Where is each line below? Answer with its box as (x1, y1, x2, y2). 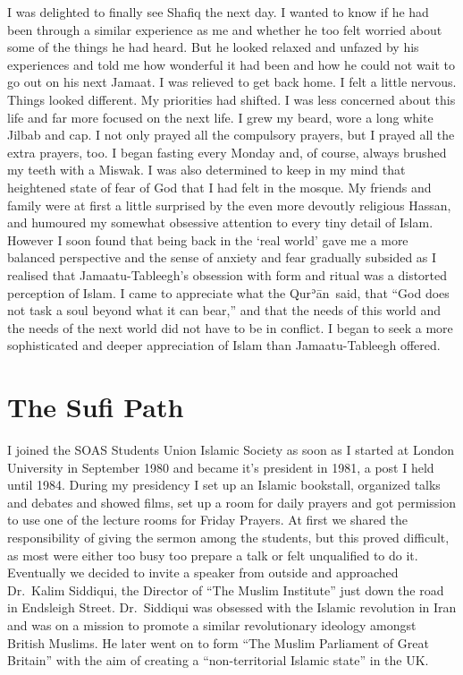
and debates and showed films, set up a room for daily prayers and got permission (7, 492, 457, 511)
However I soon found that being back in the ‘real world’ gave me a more (7, 230, 408, 249)
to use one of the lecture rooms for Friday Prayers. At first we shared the (7, 510, 408, 529)
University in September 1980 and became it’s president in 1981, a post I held (7, 457, 434, 476)
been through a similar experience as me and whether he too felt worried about (7, 20, 442, 38)
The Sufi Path (7, 389, 184, 425)
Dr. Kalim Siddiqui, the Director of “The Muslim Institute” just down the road (7, 580, 444, 599)
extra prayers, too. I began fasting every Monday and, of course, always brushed (7, 142, 447, 161)
